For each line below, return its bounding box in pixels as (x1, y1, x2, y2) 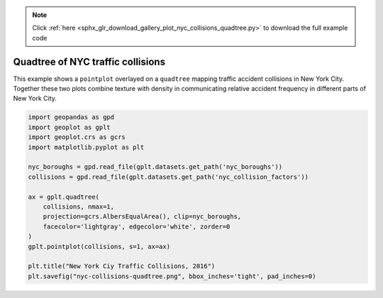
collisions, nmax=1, (43, 202, 115, 211)
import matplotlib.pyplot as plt (28, 143, 145, 151)
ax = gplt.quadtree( (28, 192, 99, 201)
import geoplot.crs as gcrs (28, 133, 126, 141)
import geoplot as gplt (28, 123, 111, 131)
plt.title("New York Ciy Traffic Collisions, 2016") (28, 263, 216, 270)
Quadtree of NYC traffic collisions (13, 55, 166, 67)
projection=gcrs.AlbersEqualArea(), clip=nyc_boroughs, (43, 213, 242, 221)
